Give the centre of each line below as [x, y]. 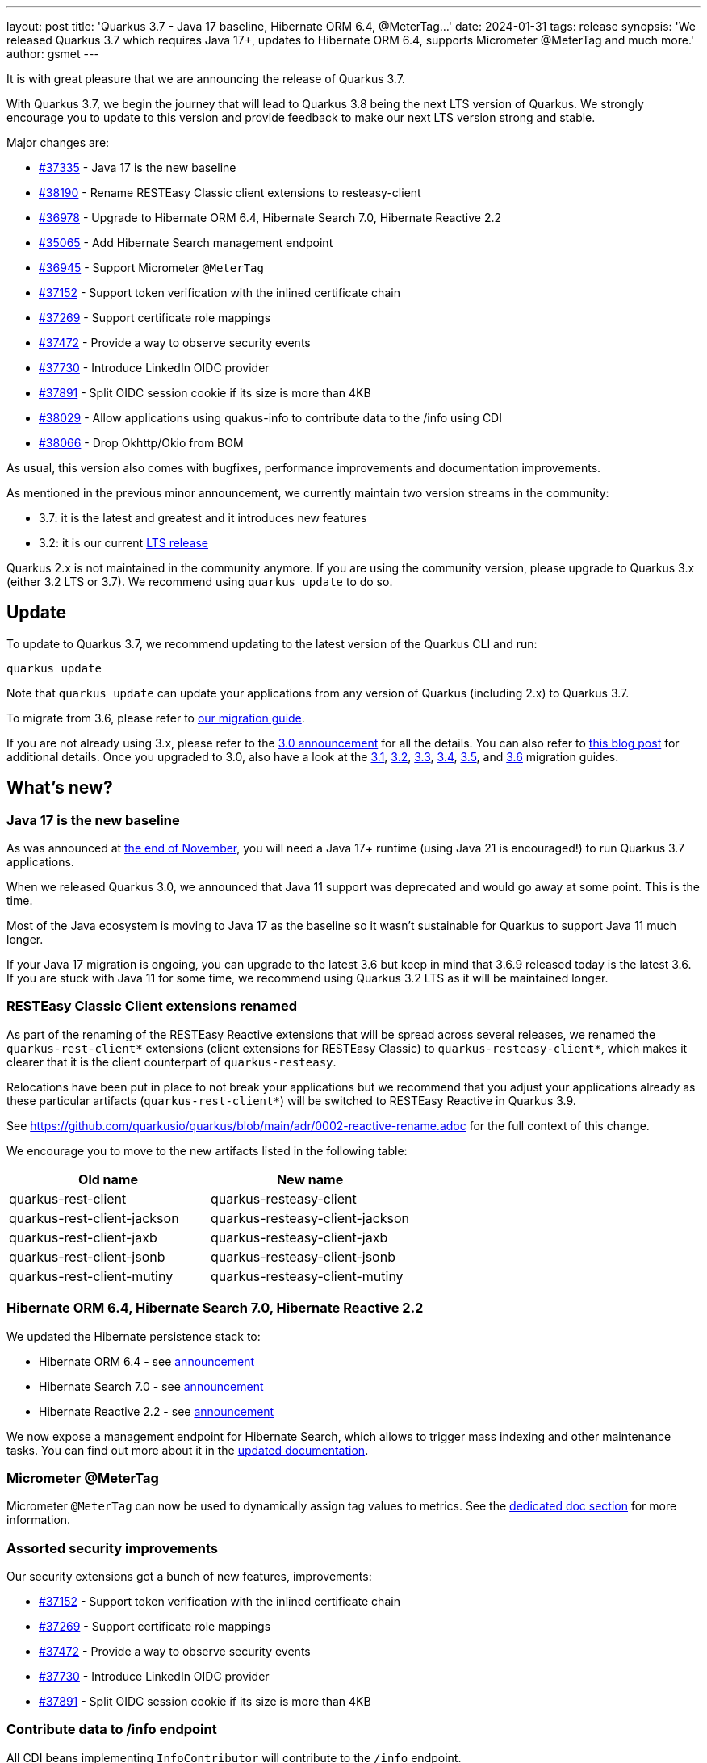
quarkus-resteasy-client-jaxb [299, 1237]
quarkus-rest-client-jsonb [87, 1256]
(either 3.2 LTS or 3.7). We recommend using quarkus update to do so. [200, 582]
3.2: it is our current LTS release [123, 543]
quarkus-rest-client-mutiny [91, 1276]
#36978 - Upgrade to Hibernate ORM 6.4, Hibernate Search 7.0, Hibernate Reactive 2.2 [270, 218]
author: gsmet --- [53, 54]
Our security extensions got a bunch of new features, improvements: [189, 1577]
